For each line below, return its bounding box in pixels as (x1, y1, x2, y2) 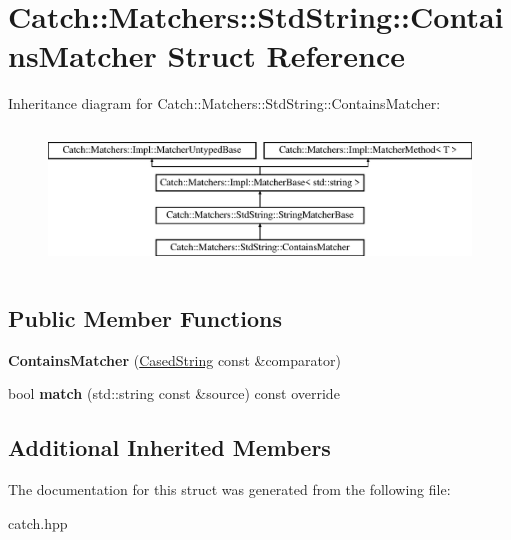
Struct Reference (167, 35, 406, 76)
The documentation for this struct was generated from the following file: (8, 479, 451, 500)
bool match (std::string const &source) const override (8, 383, 340, 404)
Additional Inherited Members (8, 432, 331, 463)
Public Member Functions (8, 302, 282, 333)
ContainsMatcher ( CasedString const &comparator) (8, 349, 341, 370)
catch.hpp (8, 512, 68, 533)
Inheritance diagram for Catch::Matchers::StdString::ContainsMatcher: (8, 93, 441, 114)
